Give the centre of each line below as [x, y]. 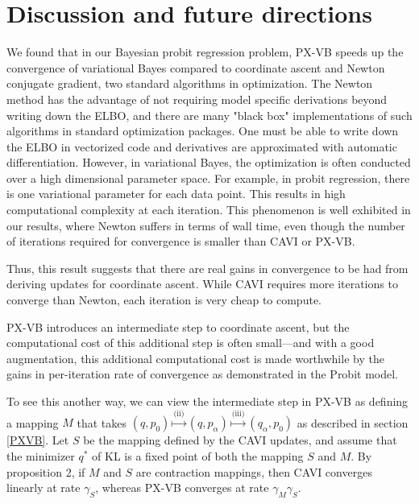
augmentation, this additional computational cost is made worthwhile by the [195, 358]
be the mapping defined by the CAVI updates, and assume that [240, 440]
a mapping [33, 422]
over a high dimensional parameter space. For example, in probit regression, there [208, 178]
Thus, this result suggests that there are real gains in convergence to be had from [207, 268]
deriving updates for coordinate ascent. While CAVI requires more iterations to [202, 284]
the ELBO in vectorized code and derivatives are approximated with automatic [202, 146]
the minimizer [41, 455]
